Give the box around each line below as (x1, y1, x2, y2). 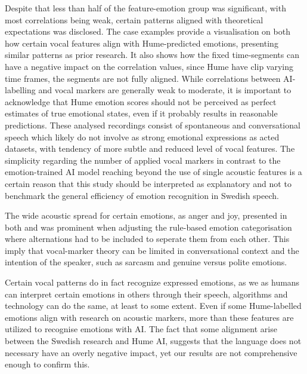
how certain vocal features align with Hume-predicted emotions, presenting (5, 36, 278, 49)
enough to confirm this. (5, 358, 90, 370)
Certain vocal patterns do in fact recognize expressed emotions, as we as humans (5, 276, 300, 289)
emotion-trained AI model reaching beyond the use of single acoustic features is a (5, 165, 302, 178)
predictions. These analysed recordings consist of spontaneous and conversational (5, 118, 300, 131)
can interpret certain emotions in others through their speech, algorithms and (5, 287, 288, 300)
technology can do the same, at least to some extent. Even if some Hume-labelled (5, 299, 302, 312)
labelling (5, 84, 36, 96)
